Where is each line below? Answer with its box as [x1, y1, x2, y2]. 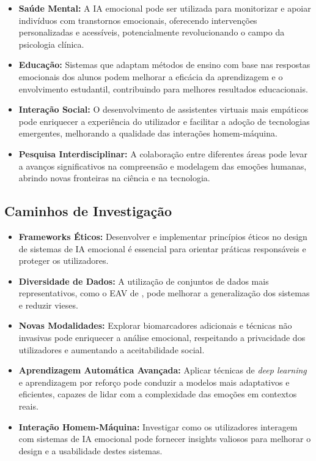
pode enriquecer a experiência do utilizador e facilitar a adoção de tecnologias [18, 114, 310, 127]
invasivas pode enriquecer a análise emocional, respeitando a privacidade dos [18, 331, 306, 344]
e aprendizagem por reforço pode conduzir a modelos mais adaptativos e [18, 375, 290, 388]
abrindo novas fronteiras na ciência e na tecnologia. [18, 171, 210, 184]
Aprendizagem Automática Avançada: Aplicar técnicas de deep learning [18, 364, 307, 377]
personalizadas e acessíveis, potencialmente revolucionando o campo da [18, 26, 285, 39]
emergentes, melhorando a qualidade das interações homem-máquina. [18, 127, 277, 140]
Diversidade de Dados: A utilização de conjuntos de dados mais [18, 274, 269, 287]
